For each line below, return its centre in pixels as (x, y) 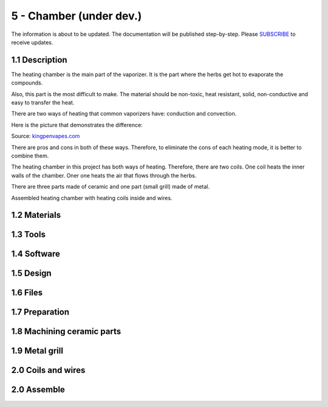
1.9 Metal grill (37, 351)
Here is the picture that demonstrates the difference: (77, 125)
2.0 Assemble (38, 390)
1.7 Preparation (40, 312)
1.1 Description (39, 60)
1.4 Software (36, 254)
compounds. (27, 83)
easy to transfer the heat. (43, 103)
